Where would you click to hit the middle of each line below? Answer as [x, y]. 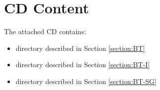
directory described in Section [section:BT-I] [83, 65]
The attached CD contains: [45, 31]
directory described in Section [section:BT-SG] [86, 81]
